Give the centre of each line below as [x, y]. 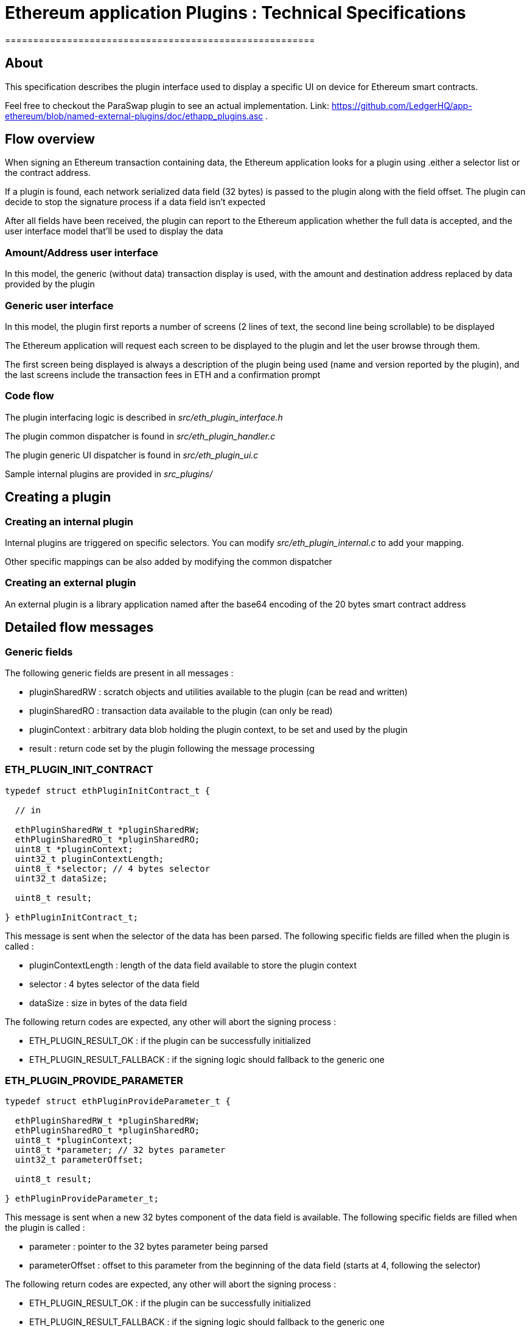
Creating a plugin [58, 497]
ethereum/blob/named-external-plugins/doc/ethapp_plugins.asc [134, 116]
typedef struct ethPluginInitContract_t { [108, 790]
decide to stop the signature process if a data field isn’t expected [135, 202]
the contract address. [48, 173]
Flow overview [50, 139]
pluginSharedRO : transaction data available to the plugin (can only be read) [181, 710]
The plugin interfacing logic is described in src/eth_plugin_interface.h [144, 417]
